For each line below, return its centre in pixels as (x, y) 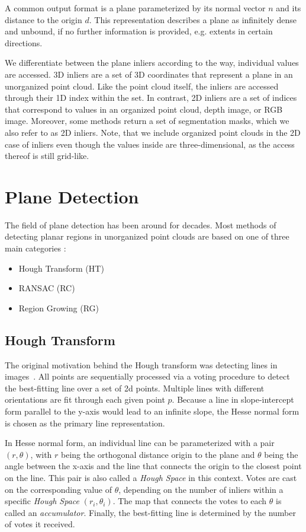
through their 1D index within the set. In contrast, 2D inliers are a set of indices (151, 98)
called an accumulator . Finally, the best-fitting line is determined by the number (150, 512)
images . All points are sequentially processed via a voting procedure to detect (147, 376)
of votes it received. (40, 524)
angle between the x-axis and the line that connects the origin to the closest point (153, 466)
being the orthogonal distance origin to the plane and (158, 454)
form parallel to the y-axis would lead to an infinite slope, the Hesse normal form (152, 411)
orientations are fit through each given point (85, 399)
